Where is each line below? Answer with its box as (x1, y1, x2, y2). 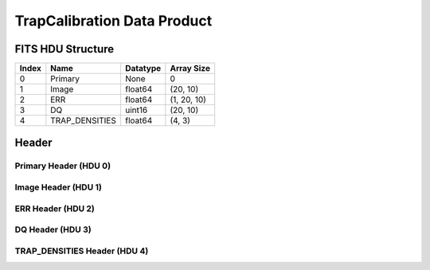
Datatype (124, 63, 162, 74)
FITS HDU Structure (14, 42, 115, 56)
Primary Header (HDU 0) (14, 160, 111, 171)
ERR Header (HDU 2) (14, 203, 96, 214)
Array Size (170, 63, 211, 74)
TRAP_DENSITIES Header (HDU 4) (14, 245, 149, 256)
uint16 (124, 104, 148, 115)
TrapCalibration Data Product (14, 12, 213, 29)
